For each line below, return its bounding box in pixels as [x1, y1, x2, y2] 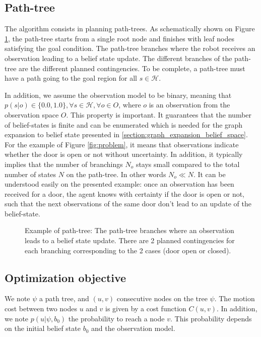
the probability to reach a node [68, 313, 165, 323]
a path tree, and [39, 293, 89, 304]
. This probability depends [170, 313, 252, 323]
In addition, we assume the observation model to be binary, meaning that [5, 89, 232, 100]
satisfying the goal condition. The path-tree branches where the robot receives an [5, 43, 255, 53]
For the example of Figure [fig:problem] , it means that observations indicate [5, 139, 239, 149]
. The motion [214, 293, 255, 304]
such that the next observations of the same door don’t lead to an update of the [5, 198, 251, 209]
